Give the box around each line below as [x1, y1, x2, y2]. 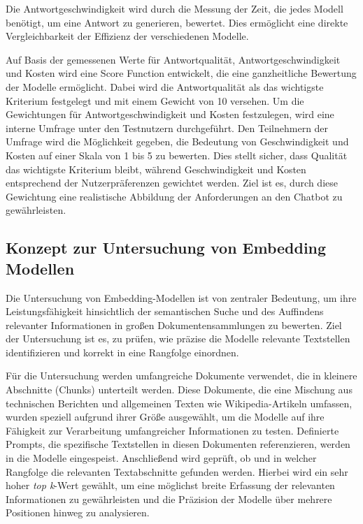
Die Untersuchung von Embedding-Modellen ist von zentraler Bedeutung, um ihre [6, 290, 357, 305]
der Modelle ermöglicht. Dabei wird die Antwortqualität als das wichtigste [6, 79, 324, 94]
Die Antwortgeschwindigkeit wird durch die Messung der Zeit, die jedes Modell [6, 1, 343, 15]
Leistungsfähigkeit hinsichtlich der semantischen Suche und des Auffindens [6, 304, 324, 319]
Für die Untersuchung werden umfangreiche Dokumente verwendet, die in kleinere [6, 368, 357, 383]
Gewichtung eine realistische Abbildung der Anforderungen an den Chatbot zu [6, 189, 343, 203]
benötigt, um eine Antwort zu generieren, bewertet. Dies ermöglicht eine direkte [6, 15, 348, 29]
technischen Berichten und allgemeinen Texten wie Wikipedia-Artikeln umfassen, [6, 395, 353, 410]
